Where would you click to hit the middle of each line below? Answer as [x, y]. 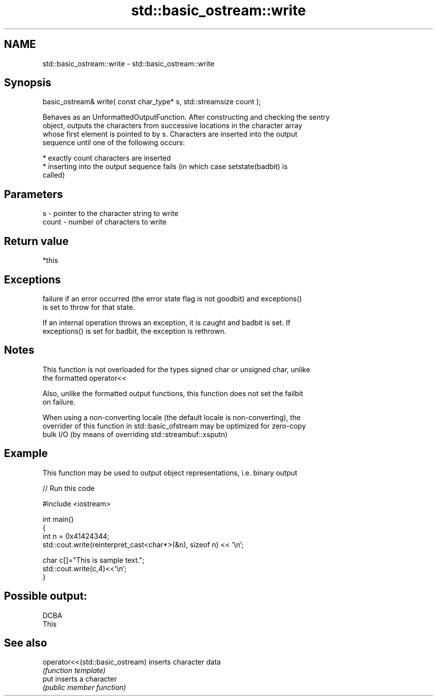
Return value [36, 241]
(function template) [74, 671]
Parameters [33, 194]
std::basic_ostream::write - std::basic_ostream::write [128, 63]
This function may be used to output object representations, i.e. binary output [170, 472]
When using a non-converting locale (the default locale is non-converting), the [172, 417]
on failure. [59, 402]
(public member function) [84, 688]
